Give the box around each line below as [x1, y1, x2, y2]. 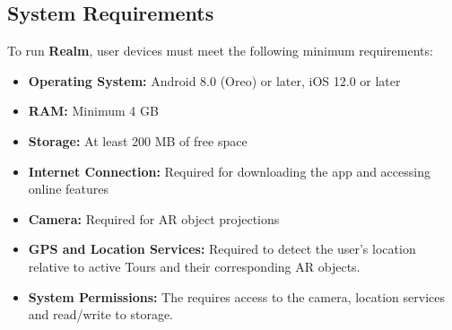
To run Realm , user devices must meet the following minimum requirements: [7, 41, 433, 60]
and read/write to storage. [28, 305, 173, 324]
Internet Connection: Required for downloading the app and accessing [28, 161, 430, 180]
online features [28, 179, 109, 198]
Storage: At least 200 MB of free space [28, 131, 248, 150]
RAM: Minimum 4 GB [28, 101, 159, 120]
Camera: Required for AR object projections [28, 209, 280, 228]
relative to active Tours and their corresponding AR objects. [28, 256, 361, 275]
